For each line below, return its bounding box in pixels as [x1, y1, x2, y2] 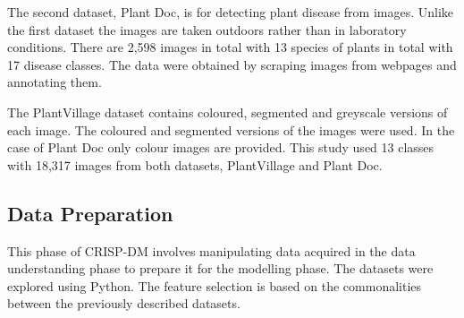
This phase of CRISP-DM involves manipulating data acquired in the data [7, 241, 416, 260]
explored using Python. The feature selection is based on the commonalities [7, 276, 422, 295]
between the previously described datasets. [7, 294, 240, 313]
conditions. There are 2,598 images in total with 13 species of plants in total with [7, 38, 453, 56]
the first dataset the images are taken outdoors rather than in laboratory [7, 20, 407, 39]
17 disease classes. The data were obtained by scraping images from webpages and [7, 55, 457, 73]
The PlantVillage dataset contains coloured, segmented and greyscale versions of [7, 102, 448, 121]
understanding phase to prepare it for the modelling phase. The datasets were [7, 259, 434, 278]
